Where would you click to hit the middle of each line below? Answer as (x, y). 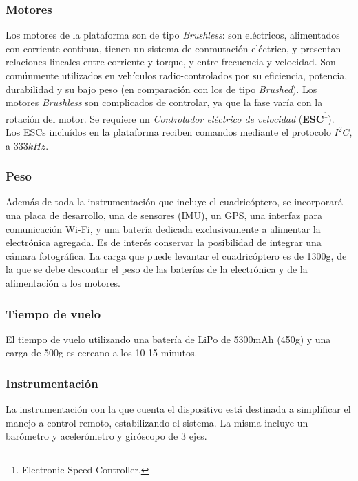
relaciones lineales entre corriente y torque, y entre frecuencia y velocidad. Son (171, 62)
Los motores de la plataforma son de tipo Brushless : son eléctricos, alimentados (173, 35)
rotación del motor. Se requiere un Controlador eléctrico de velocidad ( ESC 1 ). (170, 117)
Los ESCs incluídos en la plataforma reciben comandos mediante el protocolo (168, 132)
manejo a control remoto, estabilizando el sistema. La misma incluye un (157, 422)
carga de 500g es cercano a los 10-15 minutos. (102, 352)
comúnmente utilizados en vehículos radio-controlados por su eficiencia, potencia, (177, 75)
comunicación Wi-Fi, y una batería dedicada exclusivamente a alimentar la (163, 228)
